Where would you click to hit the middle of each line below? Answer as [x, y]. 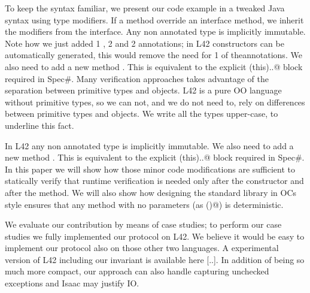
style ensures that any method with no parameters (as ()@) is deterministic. [144, 204]
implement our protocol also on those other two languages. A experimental [142, 248]
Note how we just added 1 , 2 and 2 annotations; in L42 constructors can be [145, 43]
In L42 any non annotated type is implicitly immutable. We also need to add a [149, 145]
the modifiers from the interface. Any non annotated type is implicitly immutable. [155, 31]
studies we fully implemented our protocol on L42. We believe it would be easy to [155, 236]
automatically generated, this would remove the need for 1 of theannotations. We [154, 55]
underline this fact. [39, 125]
